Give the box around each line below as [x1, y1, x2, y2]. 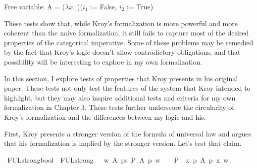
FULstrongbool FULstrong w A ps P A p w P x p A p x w [7, 154, 229, 165]
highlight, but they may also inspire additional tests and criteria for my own [4, 92, 236, 102]
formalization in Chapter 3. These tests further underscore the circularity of [4, 102, 234, 112]
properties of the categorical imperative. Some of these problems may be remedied [4, 37, 254, 47]
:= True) [126, 1, 154, 11]
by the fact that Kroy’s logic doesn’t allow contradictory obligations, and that [4, 47, 241, 57]
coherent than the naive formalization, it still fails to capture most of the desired [4, 28, 249, 38]
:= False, [90, 1, 117, 11]
